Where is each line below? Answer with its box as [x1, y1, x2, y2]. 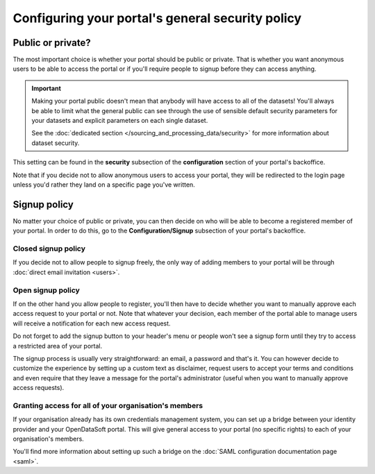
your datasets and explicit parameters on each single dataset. [31, 117, 208, 125]
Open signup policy [12, 285, 80, 295]
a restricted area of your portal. [12, 341, 103, 350]
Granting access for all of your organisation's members [12, 400, 203, 410]
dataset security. [31, 139, 80, 147]
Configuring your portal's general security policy [12, 10, 302, 26]
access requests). [12, 384, 65, 392]
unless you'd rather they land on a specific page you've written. [12, 180, 196, 189]
